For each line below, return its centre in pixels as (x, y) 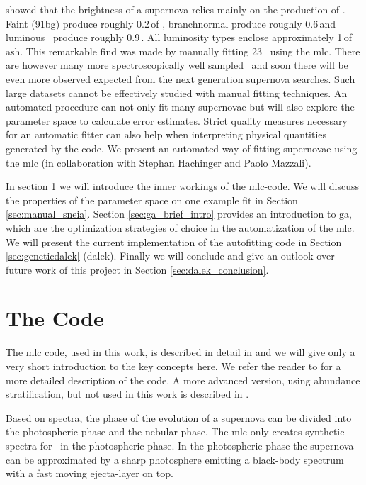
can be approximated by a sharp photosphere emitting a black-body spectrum (175, 459)
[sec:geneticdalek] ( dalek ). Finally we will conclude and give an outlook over (170, 256)
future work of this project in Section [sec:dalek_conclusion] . (137, 269)
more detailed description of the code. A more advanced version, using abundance (183, 380)
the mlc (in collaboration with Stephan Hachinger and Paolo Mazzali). (159, 162)
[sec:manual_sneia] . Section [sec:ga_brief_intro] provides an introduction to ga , (179, 214)
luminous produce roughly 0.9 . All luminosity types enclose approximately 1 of (179, 37)
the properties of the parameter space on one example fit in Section (152, 200)
